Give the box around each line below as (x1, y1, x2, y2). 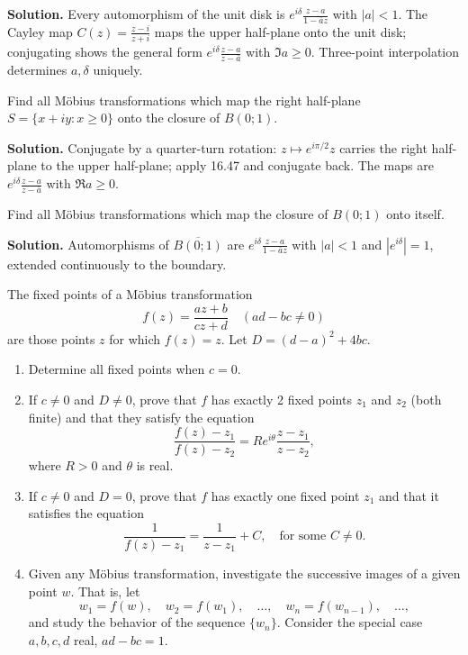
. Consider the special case (276, 613, 423, 632)
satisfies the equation (28, 504, 144, 523)
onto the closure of (117, 108, 220, 127)
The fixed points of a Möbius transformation (7, 285, 253, 304)
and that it (378, 486, 439, 505)
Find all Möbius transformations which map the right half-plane (7, 90, 361, 109)
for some (279, 530, 327, 543)
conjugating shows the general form (7, 42, 202, 61)
